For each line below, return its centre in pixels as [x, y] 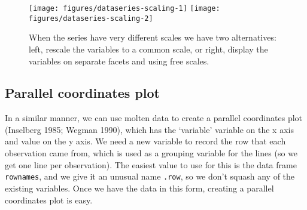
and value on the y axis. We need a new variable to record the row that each [145, 141]
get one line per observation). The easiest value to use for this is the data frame [151, 164]
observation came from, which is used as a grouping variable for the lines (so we [151, 153]
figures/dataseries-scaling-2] [91, 18]
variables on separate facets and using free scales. [119, 61]
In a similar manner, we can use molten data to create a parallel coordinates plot [153, 118]
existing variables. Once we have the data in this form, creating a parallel [139, 188]
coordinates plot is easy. [49, 200]
